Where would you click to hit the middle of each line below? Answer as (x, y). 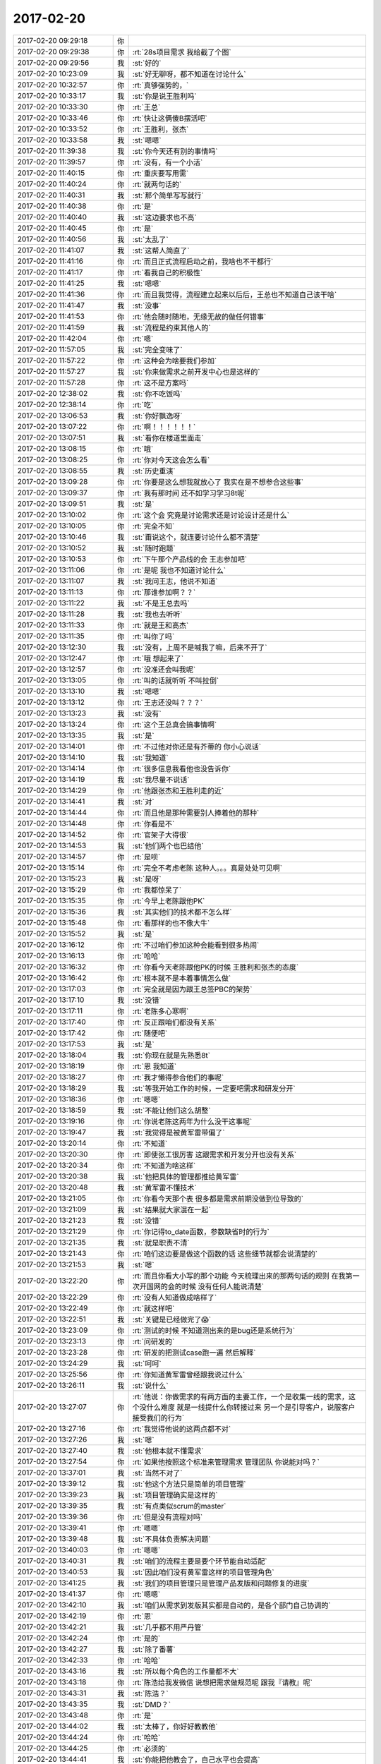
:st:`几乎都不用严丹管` (168, 1627)
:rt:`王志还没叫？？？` (168, 702)
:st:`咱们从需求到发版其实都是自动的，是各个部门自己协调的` (231, 1605)
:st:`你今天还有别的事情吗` (175, 151)
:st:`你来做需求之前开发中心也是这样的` (196, 372)
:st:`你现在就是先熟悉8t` (171, 1055)
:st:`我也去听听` (157, 614)
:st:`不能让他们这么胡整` (171, 1110)
